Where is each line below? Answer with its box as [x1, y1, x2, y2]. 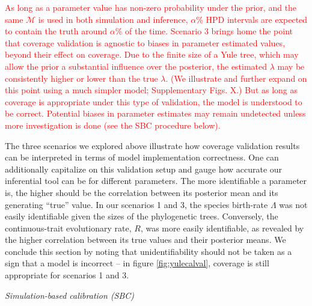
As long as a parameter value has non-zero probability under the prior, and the [5, 1, 297, 13]
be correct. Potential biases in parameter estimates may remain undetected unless [5, 107, 306, 120]
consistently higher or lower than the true [5, 72, 158, 84]
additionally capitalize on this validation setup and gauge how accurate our [5, 162, 283, 175]
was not [279, 198, 308, 210]
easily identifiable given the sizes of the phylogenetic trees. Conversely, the [5, 210, 278, 222]
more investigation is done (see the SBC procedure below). [5, 118, 221, 131]
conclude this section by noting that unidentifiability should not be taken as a [5, 245, 292, 257]
